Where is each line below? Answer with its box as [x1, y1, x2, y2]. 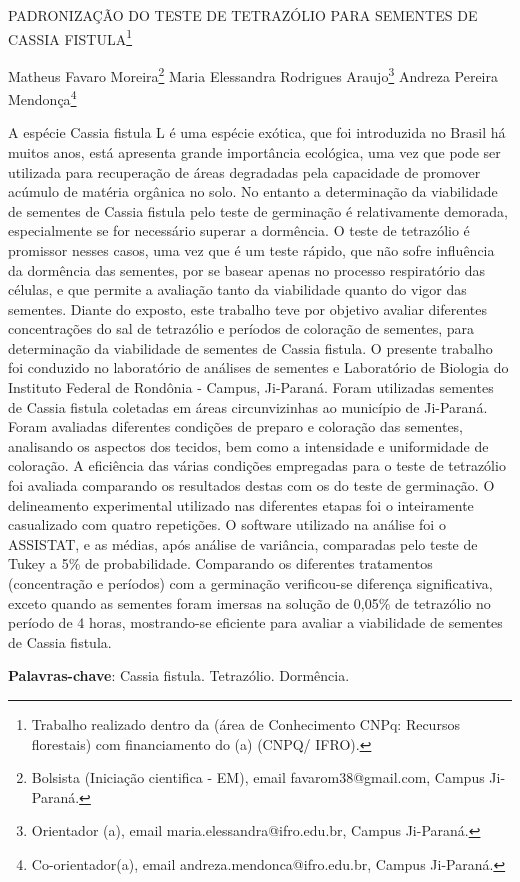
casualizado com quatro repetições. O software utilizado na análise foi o [8, 514, 446, 535]
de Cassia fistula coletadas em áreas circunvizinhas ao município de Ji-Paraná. [8, 396, 488, 417]
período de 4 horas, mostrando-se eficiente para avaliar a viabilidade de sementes [8, 612, 503, 633]
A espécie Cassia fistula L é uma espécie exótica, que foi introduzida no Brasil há [8, 122, 506, 143]
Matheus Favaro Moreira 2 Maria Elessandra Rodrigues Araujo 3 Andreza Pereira [8, 62, 498, 86]
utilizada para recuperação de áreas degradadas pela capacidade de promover [8, 161, 481, 182]
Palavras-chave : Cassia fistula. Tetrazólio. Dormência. [8, 665, 350, 686]
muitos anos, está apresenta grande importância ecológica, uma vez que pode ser [8, 141, 501, 162]
